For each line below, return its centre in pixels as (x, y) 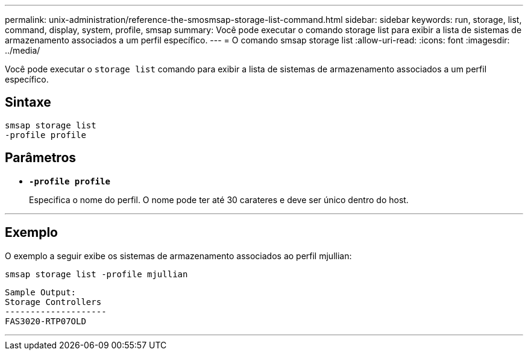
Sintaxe (28, 102)
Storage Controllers (53, 302)
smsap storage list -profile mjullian (96, 274)
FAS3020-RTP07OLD (46, 321)
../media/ (23, 50)
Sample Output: (41, 292)
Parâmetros (41, 158)
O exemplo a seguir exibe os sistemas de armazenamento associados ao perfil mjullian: (178, 256)
